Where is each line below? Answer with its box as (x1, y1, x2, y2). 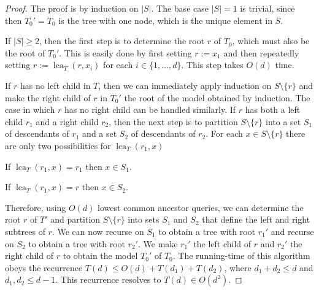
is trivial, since (240, 2, 295, 14)
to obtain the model (63, 249, 138, 262)
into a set (265, 115, 301, 128)
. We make (138, 237, 178, 250)
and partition (50, 213, 101, 226)
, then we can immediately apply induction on (98, 79, 272, 91)
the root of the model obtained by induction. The (124, 91, 310, 104)
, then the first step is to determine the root (39, 34, 205, 47)
